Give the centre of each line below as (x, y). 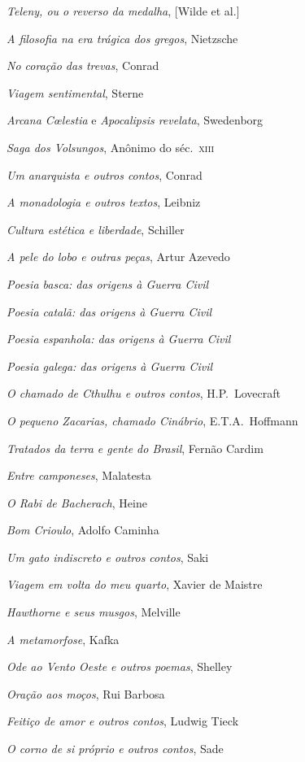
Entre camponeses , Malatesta (79, 475)
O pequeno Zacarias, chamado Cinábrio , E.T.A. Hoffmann (152, 420)
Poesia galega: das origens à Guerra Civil (110, 366)
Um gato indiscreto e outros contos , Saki (108, 557)
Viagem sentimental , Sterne (75, 92)
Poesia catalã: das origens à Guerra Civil (109, 311)
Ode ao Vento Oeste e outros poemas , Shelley (120, 666)
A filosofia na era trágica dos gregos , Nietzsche (122, 38)
